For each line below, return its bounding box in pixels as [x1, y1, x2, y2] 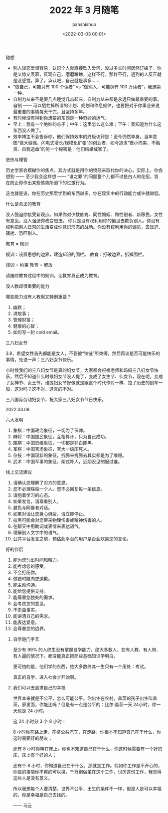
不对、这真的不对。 [36, 386, 76, 392]
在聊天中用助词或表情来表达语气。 [12, 523, 83, 529]
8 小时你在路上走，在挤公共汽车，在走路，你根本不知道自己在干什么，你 [12, 729, 162, 735]
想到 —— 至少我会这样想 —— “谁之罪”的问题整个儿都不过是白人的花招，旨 [5, 173, 159, 179]
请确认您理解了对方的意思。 [12, 480, 70, 486]
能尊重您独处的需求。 [12, 594, 57, 600]
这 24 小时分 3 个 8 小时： [12, 718, 67, 724]
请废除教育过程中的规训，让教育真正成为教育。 [5, 272, 102, 278]
